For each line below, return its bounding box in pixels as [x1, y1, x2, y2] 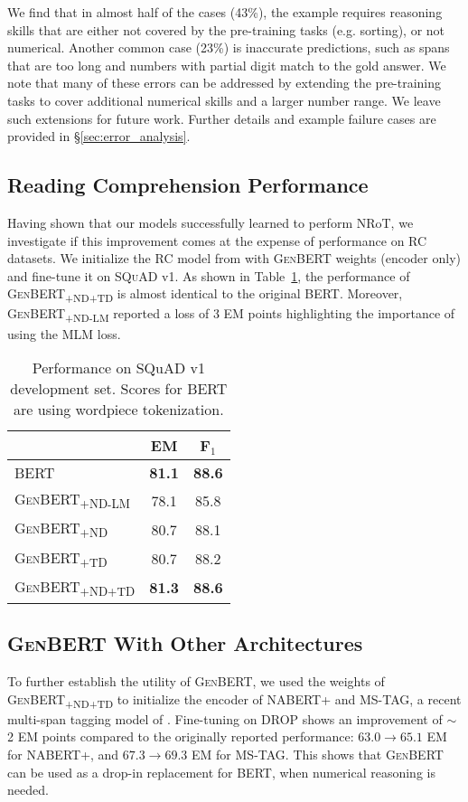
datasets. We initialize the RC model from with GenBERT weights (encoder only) [7, 249, 462, 268]
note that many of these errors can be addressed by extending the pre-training [7, 73, 442, 92]
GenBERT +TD [14, 546, 108, 571]
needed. [7, 780, 49, 799]
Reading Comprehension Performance [7, 171, 369, 199]
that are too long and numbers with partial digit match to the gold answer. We [7, 55, 446, 74]
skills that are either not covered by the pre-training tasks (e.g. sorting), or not [7, 20, 445, 39]
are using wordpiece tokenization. [14, 399, 224, 420]
